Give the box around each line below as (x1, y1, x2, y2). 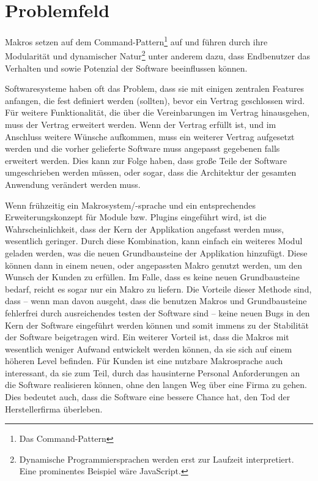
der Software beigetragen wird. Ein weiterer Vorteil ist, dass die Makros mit (5, 330, 289, 343)
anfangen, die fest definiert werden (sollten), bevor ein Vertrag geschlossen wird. (5, 94, 305, 106)
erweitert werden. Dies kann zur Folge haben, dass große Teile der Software (5, 154, 287, 166)
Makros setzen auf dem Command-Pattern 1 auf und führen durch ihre (5, 34, 268, 48)
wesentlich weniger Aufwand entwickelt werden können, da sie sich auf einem (5, 342, 292, 355)
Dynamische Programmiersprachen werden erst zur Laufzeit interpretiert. (19, 452, 294, 465)
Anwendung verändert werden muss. (5, 177, 141, 190)
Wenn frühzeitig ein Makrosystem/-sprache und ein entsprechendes (5, 198, 256, 211)
